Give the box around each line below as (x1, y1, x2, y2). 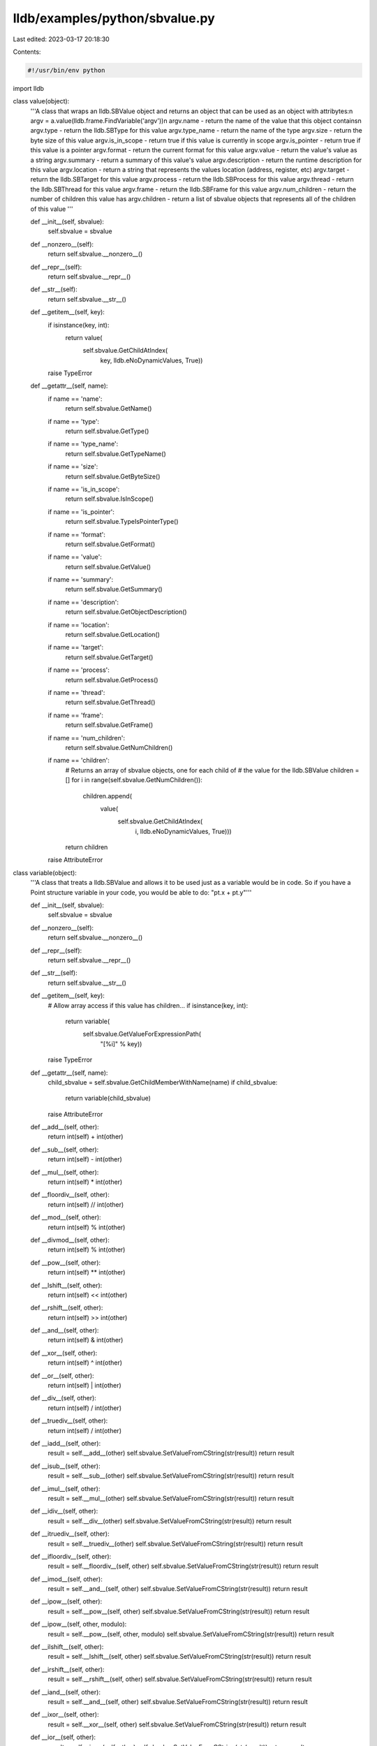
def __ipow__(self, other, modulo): (30, 1620, 127, 1629)
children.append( (82, 791, 133, 800)
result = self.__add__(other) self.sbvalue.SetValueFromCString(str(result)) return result (47, 1449, 295, 1458)
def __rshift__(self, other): (30, 1303, 103, 1312)
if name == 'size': (47, 462, 98, 471)
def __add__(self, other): (30, 1123, 99, 1131)
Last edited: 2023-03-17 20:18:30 (13, 35, 110, 43)
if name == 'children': (47, 756, 110, 765)
